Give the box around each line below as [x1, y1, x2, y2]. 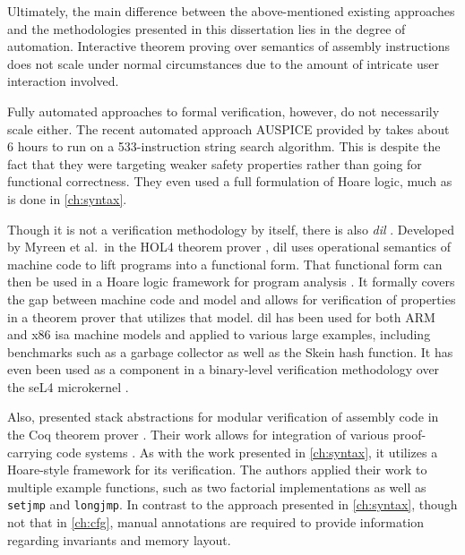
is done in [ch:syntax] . [7, 189, 127, 208]
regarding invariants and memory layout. [7, 530, 231, 549]
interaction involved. [7, 72, 119, 90]
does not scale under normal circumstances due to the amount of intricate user [7, 54, 439, 73]
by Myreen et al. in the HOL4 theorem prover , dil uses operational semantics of [7, 237, 451, 256]
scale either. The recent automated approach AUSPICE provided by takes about [7, 119, 450, 138]
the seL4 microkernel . [7, 377, 129, 396]
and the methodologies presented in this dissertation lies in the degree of [7, 19, 406, 38]
